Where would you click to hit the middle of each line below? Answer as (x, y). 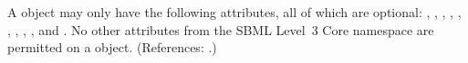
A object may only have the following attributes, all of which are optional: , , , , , (234, 12)
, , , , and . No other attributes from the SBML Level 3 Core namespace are (221, 29)
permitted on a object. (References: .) (112, 47)
